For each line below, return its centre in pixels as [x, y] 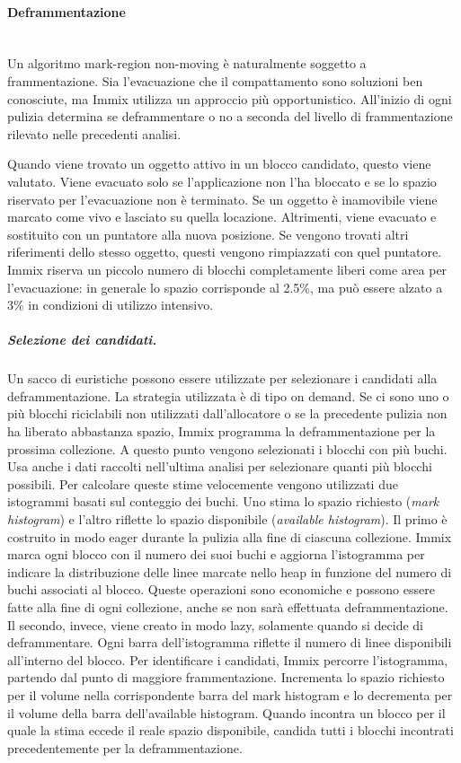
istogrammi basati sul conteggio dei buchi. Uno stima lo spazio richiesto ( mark [223, 501]
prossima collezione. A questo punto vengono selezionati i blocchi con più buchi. [227, 448]
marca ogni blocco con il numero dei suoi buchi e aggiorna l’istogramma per [216, 554]
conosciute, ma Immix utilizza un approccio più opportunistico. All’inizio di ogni [230, 98]
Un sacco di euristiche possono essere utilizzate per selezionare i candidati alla [222, 378]
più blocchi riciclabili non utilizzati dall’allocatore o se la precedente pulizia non [227, 413]
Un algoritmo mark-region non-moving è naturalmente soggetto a [187, 63]
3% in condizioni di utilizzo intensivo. [111, 305]
